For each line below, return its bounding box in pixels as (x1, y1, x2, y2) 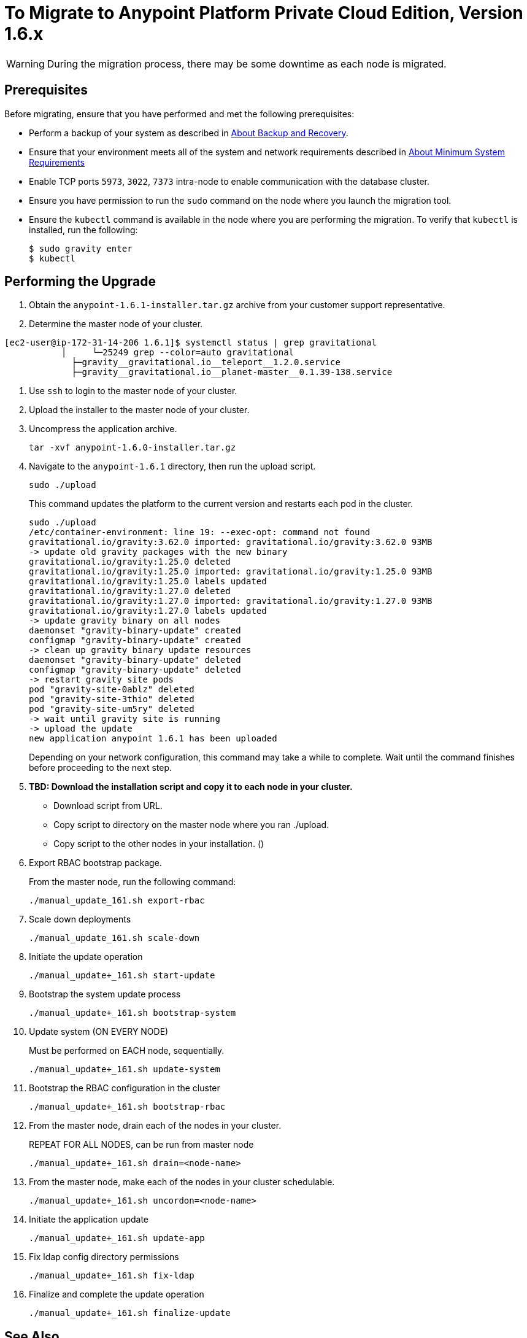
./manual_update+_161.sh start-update (29, 970, 215, 981)
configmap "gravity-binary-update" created (29, 635, 241, 646)
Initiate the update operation (29, 951, 143, 962)
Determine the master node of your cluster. (29, 319, 203, 330)
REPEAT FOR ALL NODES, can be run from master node (29, 1139, 254, 1150)
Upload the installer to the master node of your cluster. (29, 404, 250, 416)
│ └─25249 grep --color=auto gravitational (61, 347, 294, 358)
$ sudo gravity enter (29, 243, 133, 253)
